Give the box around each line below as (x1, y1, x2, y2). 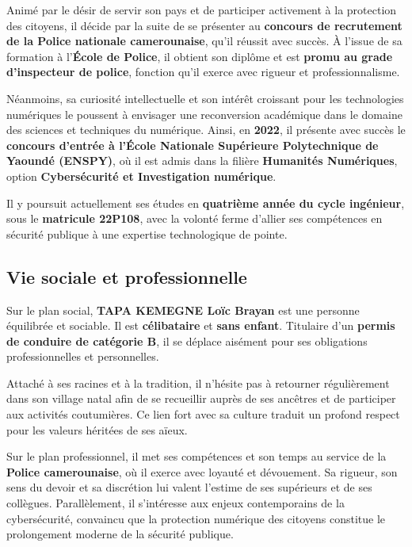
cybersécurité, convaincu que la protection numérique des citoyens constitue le (6, 510, 385, 526)
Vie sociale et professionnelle (6, 264, 247, 289)
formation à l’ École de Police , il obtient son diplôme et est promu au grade (6, 48, 393, 64)
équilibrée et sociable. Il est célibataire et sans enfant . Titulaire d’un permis (6, 317, 395, 334)
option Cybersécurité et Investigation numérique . (6, 167, 277, 184)
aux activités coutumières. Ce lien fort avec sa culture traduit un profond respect (6, 406, 400, 423)
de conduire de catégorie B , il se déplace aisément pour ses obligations (6, 332, 368, 349)
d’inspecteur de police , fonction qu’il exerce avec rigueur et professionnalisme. (6, 63, 400, 80)
